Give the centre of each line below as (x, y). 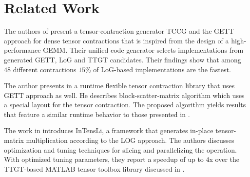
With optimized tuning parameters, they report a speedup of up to (104, 159)
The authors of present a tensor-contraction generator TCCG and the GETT (119, 31)
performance (22, 50)
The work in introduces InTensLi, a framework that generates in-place (109, 130)
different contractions (45, 69)
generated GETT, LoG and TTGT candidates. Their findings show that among (123, 59)
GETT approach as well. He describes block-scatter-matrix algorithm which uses (124, 95)
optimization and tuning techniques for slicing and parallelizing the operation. (120, 149)
